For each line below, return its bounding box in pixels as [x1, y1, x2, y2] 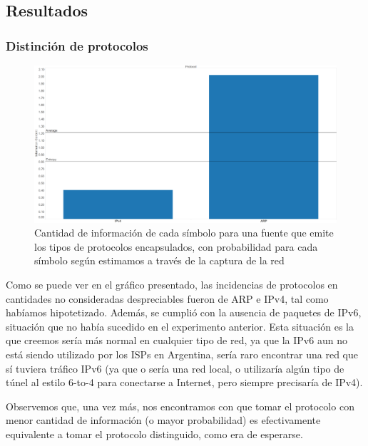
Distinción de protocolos [6, 36, 148, 54]
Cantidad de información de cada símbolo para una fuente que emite [34, 225, 334, 240]
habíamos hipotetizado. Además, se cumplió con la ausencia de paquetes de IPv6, [6, 305, 362, 320]
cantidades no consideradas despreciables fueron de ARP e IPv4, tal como [6, 291, 329, 306]
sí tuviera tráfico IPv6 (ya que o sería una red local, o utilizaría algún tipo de [6, 361, 344, 375]
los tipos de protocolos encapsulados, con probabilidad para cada [34, 239, 318, 254]
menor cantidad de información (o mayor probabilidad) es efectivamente [6, 413, 321, 427]
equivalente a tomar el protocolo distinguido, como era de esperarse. [6, 427, 303, 441]
